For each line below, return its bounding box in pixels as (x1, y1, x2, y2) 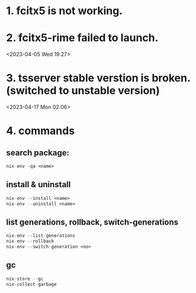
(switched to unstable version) (6, 84, 160, 97)
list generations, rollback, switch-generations (6, 217, 179, 227)
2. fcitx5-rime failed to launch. (6, 31, 159, 45)
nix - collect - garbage (6, 281, 57, 287)
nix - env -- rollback (6, 238, 54, 245)
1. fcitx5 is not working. (6, 4, 123, 18)
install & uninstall (6, 180, 71, 190)
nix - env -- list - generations (6, 233, 76, 239)
